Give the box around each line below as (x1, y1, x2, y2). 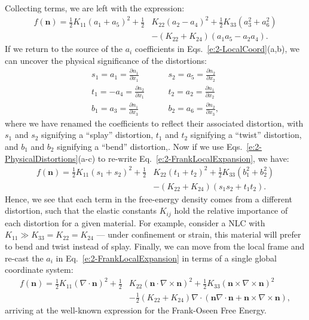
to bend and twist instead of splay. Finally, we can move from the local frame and (5, 239, 305, 252)
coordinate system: (5, 263, 74, 276)
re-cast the (5, 251, 44, 264)
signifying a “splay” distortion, (41, 128, 154, 141)
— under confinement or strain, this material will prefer (96, 228, 301, 241)
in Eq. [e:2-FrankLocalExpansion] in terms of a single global (56, 251, 277, 264)
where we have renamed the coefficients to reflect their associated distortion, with (5, 116, 304, 129)
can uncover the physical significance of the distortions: (5, 54, 207, 66)
